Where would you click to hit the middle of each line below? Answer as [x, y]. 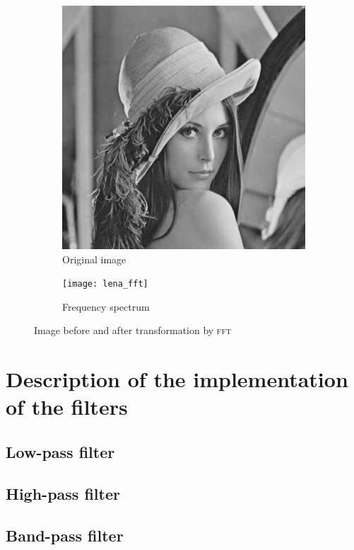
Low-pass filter [60, 451]
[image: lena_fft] [105, 284]
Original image [94, 259]
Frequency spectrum [106, 306]
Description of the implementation [177, 379]
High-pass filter [63, 493]
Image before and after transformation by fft [133, 330]
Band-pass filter [65, 535]
